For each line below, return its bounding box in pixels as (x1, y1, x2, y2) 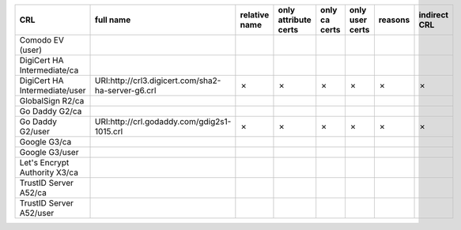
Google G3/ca (19, 137, 72, 147)
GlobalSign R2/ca (19, 96, 85, 106)
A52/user (19, 208, 55, 218)
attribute (278, 14, 312, 25)
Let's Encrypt (19, 157, 70, 168)
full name (95, 14, 131, 25)
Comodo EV (19, 35, 65, 45)
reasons (378, 14, 410, 25)
